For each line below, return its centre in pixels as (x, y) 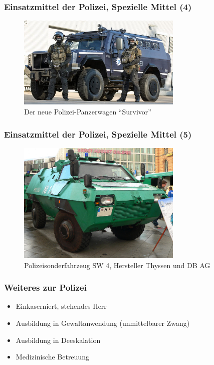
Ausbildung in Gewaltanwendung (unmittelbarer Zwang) (103, 323)
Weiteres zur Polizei (45, 287)
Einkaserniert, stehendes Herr (61, 306)
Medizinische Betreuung (52, 357)
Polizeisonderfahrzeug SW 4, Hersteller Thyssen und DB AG (117, 265)
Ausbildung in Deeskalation (58, 340)
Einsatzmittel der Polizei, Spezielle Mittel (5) (98, 134)
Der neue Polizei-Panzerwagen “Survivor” (88, 112)
